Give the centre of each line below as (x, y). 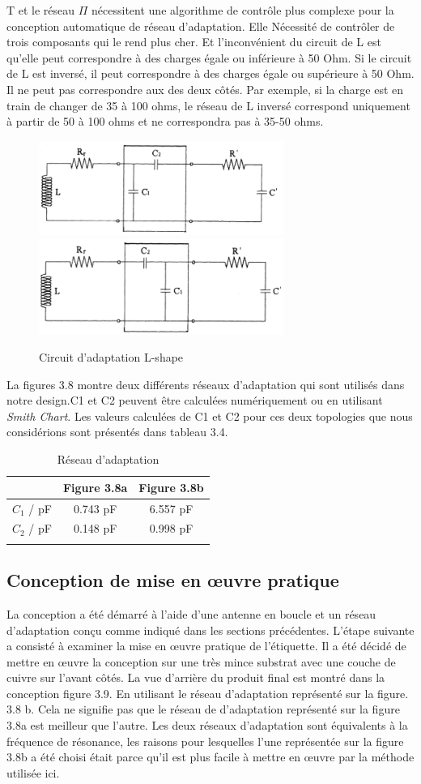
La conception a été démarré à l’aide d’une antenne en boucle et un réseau (191, 613)
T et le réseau (41, 10)
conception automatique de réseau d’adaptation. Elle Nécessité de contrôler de (201, 26)
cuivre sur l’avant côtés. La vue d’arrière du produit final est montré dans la (196, 677)
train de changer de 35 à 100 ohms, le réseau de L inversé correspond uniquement (208, 105)
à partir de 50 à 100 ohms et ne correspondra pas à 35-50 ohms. (165, 121)
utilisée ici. (33, 772)
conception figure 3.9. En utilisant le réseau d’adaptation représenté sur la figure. (208, 693)
